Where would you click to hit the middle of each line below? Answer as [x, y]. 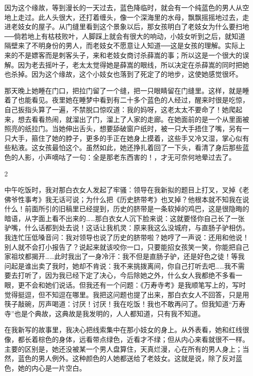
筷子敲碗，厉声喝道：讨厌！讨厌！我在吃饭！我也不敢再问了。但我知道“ [118, 304]
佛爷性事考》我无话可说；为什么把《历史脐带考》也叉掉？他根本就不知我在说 [127, 199]
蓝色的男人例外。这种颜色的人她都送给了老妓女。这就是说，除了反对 [126, 358]
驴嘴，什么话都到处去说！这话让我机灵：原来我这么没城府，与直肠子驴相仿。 [127, 228]
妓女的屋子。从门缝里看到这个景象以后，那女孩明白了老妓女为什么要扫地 [133, 26]
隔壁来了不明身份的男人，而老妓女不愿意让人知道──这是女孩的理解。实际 [121, 45]
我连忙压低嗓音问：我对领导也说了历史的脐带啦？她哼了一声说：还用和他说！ [127, 237]
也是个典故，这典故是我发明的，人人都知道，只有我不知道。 [110, 313]
